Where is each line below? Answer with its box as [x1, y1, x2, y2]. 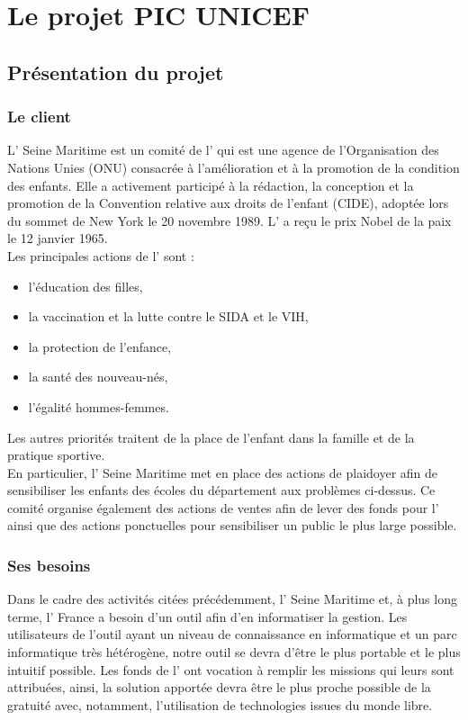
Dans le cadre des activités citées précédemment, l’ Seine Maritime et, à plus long [7, 589, 457, 608]
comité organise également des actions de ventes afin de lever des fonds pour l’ [7, 498, 439, 517]
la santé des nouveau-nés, [28, 367, 168, 386]
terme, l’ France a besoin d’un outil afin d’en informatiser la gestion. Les [7, 607, 408, 625]
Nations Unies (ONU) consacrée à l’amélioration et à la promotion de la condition [7, 157, 460, 176]
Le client [7, 105, 71, 128]
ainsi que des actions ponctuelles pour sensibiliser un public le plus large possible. [7, 516, 457, 535]
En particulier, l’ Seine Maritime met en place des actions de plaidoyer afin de [7, 463, 438, 481]
